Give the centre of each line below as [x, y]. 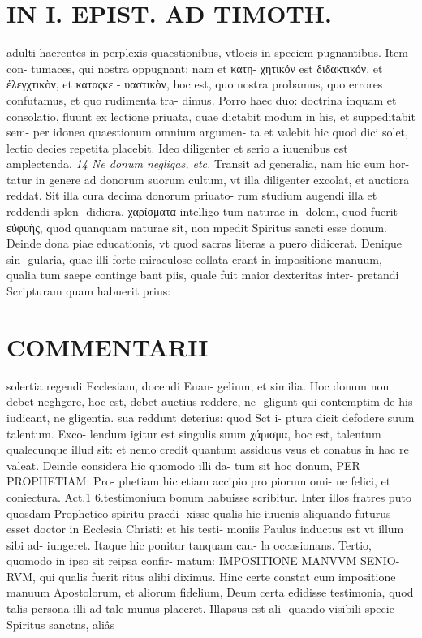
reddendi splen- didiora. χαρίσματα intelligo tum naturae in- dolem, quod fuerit [202, 211]
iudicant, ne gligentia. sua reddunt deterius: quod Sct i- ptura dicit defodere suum [211, 417]
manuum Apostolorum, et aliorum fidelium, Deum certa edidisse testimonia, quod [210, 592]
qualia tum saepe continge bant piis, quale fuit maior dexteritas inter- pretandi [203, 275]
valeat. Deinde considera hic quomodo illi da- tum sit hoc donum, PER [183, 465]
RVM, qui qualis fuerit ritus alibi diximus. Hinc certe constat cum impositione [201, 576]
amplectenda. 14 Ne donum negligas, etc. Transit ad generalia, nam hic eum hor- [208, 164]
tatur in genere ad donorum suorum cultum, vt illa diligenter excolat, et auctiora [208, 179]
